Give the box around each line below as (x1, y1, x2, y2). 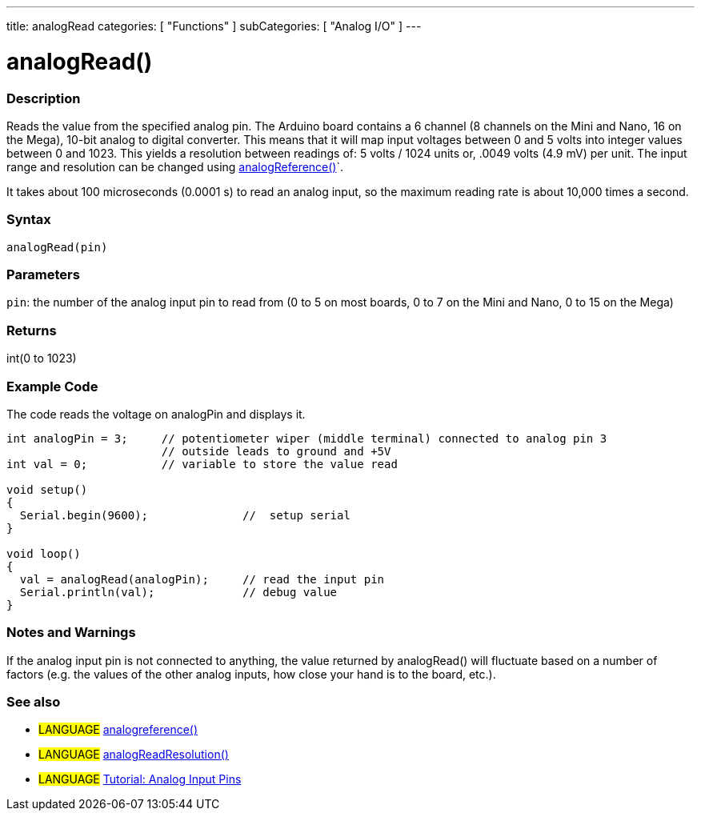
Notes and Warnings (6, 624, 136, 641)
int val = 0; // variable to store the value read (6, 457, 398, 471)
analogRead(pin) (6, 240, 108, 254)
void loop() (6, 547, 81, 560)
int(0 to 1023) (6, 351, 77, 366)
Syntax (6, 211, 51, 228)
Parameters (6, 266, 80, 282)
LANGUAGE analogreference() (38, 723, 198, 737)
